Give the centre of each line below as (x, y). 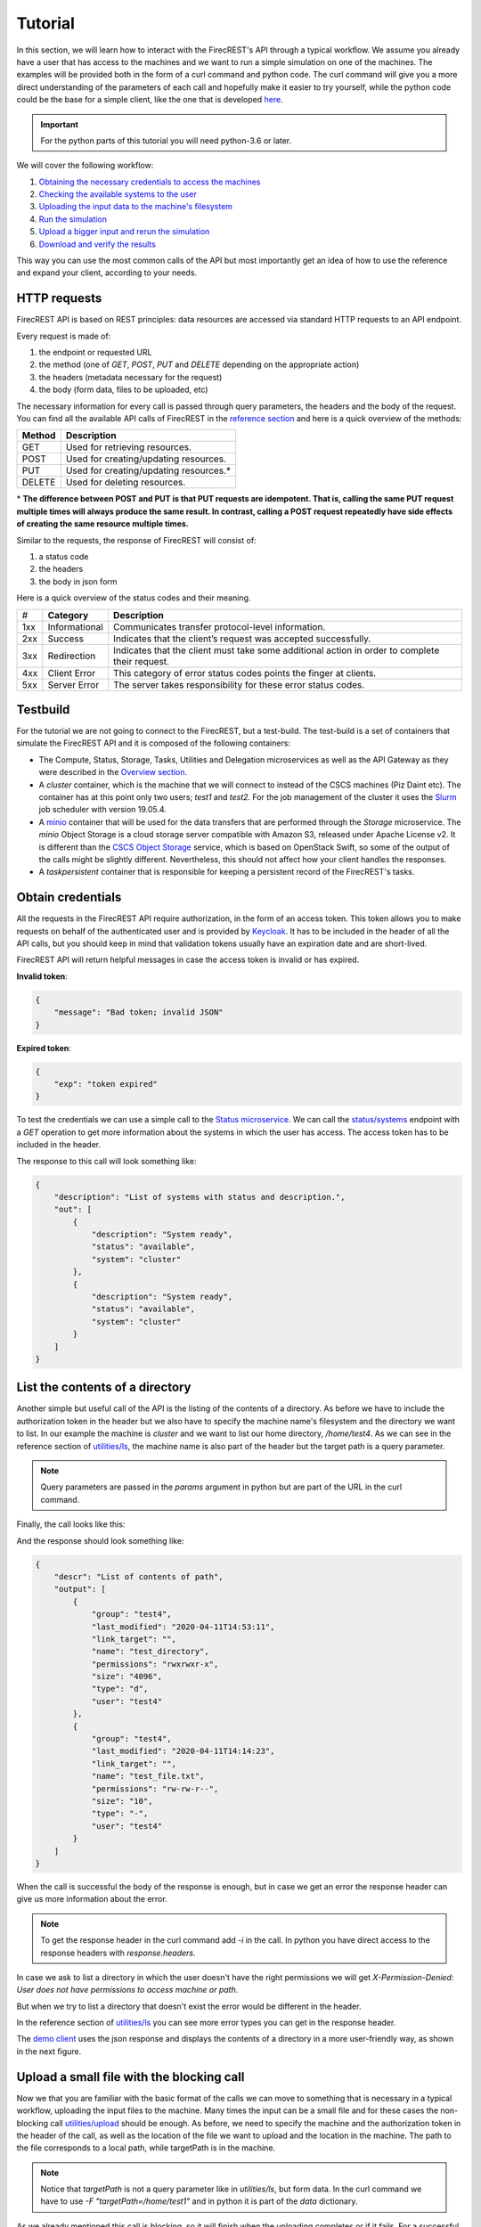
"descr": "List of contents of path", (139, 1576)
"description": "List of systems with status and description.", (200, 1197)
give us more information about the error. (92, 1899)
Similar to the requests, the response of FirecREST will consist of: (137, 540)
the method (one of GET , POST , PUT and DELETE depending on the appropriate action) (199, 364)
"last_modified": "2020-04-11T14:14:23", (183, 1751)
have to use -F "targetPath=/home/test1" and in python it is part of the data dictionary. (199, 2201)
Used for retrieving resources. (128, 447)
